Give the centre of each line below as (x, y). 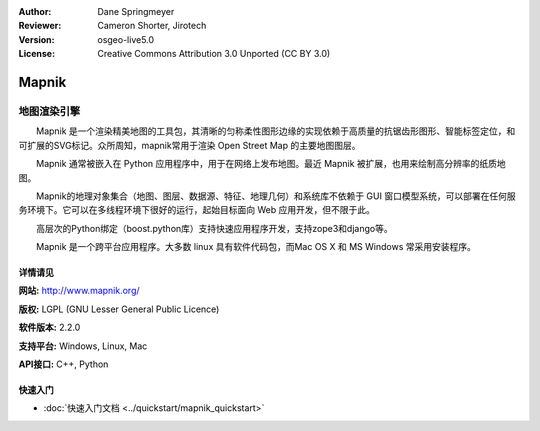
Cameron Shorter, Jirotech (152, 26)
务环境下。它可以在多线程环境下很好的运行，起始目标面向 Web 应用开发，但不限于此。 (196, 210)
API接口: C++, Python (63, 364)
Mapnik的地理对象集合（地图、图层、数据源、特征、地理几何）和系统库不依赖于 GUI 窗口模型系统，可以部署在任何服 (275, 196)
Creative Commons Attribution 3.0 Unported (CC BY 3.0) (214, 54)
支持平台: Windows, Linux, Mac (83, 346)
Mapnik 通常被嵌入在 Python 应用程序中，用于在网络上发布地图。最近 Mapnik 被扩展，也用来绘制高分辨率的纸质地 (271, 164)
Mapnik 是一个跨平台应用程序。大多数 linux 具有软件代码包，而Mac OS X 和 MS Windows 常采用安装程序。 (256, 247)
